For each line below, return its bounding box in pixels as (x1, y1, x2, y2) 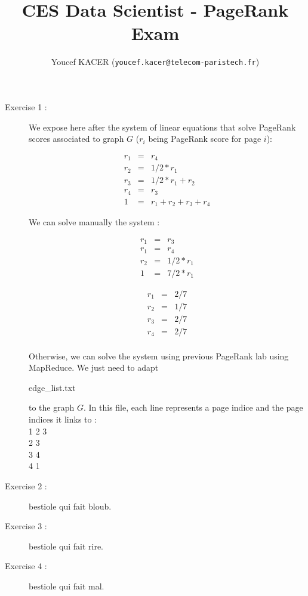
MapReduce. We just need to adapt (29, 361, 159, 374)
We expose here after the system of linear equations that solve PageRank (29, 120, 296, 133)
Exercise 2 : (5, 479, 47, 492)
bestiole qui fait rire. (29, 539, 104, 552)
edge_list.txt (29, 381, 76, 393)
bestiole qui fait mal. (29, 579, 104, 592)
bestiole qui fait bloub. (29, 499, 112, 512)
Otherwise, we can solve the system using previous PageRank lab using (29, 349, 289, 362)
